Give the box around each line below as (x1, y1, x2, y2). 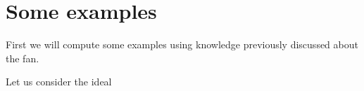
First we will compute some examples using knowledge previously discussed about (6, 37, 358, 52)
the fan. (6, 50, 39, 65)
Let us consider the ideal (6, 74, 112, 89)
